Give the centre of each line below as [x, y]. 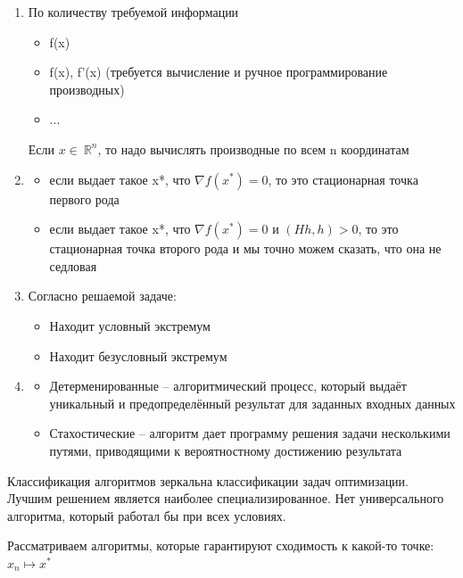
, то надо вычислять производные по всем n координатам [253, 149]
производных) [87, 89]
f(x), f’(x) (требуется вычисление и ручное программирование [219, 72]
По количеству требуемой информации [133, 12]
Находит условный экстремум [130, 325]
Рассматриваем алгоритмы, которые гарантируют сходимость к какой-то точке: [221, 545]
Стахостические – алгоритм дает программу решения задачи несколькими [250, 433]
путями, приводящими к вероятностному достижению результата [226, 450]
